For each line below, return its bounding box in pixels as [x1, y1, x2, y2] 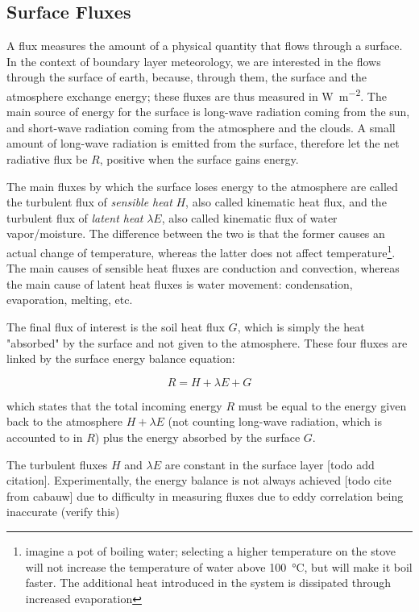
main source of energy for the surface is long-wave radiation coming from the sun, [6, 103, 410, 120]
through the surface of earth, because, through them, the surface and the [6, 69, 367, 85]
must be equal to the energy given [238, 397, 407, 414]
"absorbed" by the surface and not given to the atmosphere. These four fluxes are [6, 334, 408, 351]
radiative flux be [6, 151, 88, 168]
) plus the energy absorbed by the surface [94, 428, 301, 445]
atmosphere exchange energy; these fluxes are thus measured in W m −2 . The [6, 85, 387, 104]
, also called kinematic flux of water [161, 209, 338, 226]
